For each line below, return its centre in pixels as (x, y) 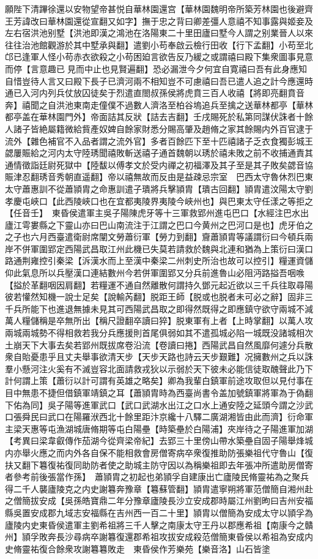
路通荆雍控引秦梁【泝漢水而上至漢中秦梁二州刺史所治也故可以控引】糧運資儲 (159, 261)
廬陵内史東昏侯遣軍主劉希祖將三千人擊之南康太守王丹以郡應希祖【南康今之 (155, 524)
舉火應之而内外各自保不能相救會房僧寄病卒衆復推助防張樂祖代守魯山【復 (167, 452)
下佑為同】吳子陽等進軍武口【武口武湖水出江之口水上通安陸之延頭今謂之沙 (155, 404)
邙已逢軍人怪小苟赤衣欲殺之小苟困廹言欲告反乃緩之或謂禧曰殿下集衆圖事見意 (159, 57)
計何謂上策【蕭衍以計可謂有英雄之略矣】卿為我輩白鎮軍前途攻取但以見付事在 (159, 381)
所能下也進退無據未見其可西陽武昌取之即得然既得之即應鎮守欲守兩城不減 (167, 308)
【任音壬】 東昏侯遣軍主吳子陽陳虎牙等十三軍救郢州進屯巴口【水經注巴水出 (157, 213)
